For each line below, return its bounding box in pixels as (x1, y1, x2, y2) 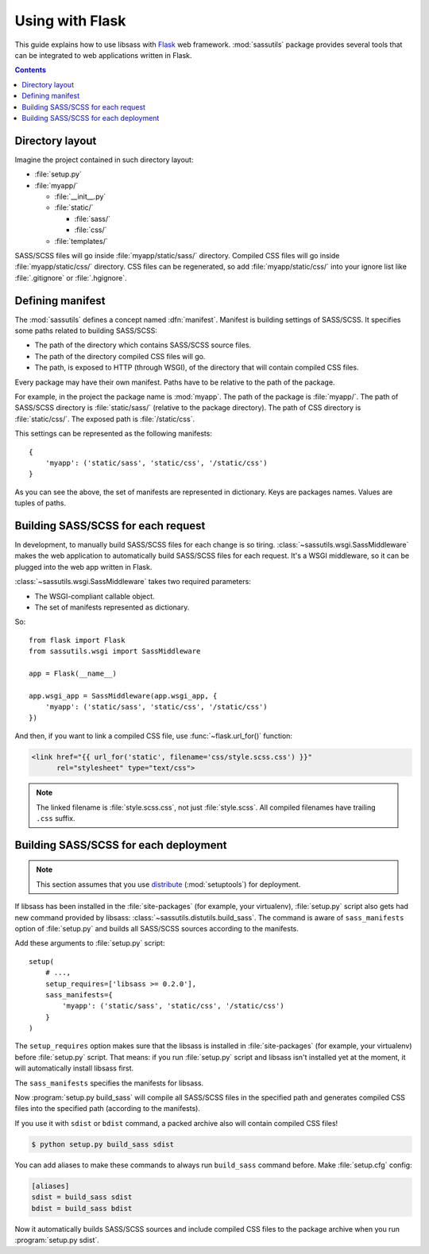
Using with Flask (14, 12, 126, 29)
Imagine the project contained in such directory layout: (14, 155, 194, 164)
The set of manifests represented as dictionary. (34, 602, 190, 612)
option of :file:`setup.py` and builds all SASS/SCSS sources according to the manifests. (14, 923, 300, 933)
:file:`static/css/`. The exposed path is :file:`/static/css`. (14, 414, 195, 424)
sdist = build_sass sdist (31, 1193, 133, 1202)
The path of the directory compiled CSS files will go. (34, 351, 206, 361)
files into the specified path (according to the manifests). (14, 1104, 200, 1113)
